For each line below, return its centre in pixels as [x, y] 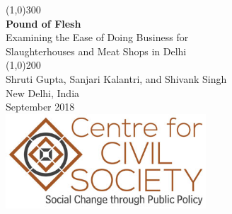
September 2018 [40, 107]
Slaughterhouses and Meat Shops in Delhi [96, 51]
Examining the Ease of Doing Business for [97, 37]
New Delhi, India [43, 92]
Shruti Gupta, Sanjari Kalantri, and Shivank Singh [116, 78]
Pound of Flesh [43, 23]
